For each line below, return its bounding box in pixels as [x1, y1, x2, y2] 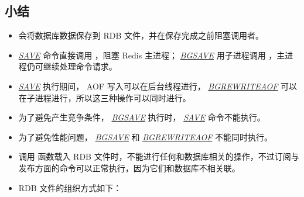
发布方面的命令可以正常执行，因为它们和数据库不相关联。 [18, 161, 240, 174]
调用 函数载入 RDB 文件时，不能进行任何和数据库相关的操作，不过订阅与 [18, 150, 299, 163]
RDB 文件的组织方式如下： [18, 181, 122, 193]
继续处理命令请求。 [43, 60, 117, 72]
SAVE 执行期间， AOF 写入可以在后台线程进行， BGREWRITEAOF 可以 [18, 80, 298, 92]
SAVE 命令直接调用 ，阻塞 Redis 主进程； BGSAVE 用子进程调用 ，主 [18, 49, 285, 61]
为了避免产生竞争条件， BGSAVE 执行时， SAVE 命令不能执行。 [18, 111, 265, 123]
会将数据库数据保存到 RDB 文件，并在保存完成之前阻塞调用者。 [18, 29, 264, 42]
